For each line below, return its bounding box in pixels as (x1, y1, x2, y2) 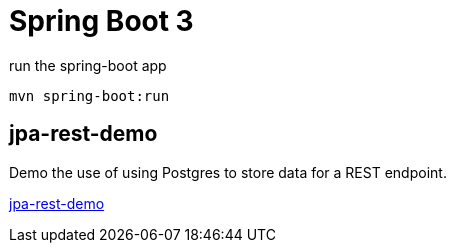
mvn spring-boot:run (9, 87, 170, 104)
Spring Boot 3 (9, 4, 194, 38)
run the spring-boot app (9, 56, 167, 74)
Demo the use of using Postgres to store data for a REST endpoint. (9, 163, 447, 181)
